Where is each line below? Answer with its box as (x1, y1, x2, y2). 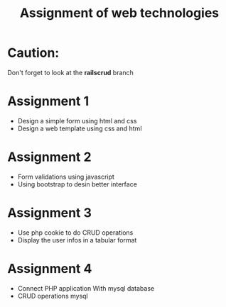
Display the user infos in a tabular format (17, 235, 137, 244)
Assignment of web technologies (19, 5, 220, 21)
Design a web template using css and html (17, 124, 142, 133)
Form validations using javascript (17, 172, 115, 181)
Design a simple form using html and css (17, 116, 137, 125)
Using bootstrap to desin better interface (17, 179, 137, 189)
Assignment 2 (7, 149, 92, 165)
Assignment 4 (7, 260, 92, 277)
